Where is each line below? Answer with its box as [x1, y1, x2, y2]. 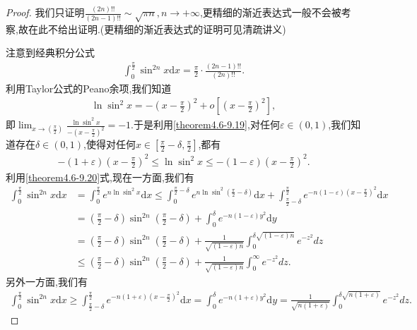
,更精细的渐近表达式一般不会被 [199, 5, 341, 20]
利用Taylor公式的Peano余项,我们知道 [6, 80, 172, 95]
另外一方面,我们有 [6, 274, 88, 288]
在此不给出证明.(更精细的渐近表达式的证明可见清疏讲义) [28, 21, 286, 36]
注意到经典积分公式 [6, 45, 95, 60]
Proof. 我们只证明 [6, 5, 85, 20]
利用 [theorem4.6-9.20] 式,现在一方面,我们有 [6, 169, 194, 184]
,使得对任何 [83, 137, 136, 152]
